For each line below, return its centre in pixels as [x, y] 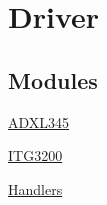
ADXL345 [39, 121]
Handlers [35, 188]
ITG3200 [35, 155]
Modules [53, 79]
